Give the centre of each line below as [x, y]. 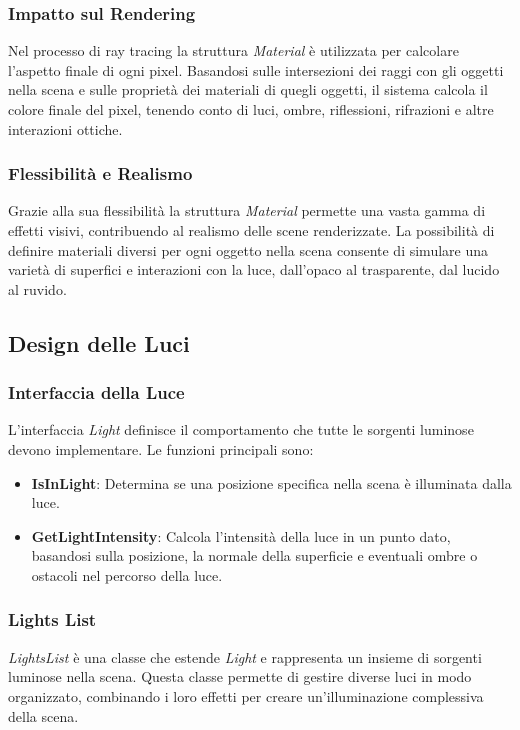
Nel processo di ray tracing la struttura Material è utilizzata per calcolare [233, 50]
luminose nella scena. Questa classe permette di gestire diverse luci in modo [240, 676]
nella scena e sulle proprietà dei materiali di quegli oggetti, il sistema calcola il [248, 89]
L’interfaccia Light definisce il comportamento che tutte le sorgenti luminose [241, 429]
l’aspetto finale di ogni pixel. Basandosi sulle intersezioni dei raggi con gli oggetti [256, 69]
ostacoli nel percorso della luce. [127, 574]
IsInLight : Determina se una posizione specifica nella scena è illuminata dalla [271, 482]
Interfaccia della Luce [96, 392]
